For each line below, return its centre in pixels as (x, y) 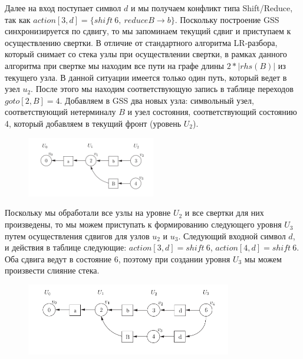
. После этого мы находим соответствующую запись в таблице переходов (162, 89)
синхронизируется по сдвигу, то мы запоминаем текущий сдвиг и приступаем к (148, 31)
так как (18, 19)
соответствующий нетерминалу (60, 112)
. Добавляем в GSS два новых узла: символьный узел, (157, 100)
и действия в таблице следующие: (66, 247)
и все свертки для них (224, 213)
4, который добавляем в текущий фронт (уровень (93, 123)
